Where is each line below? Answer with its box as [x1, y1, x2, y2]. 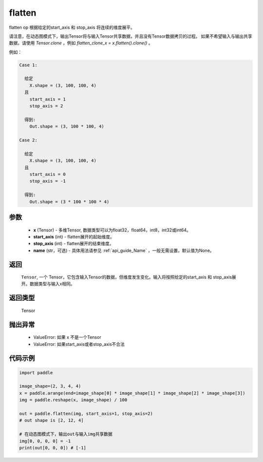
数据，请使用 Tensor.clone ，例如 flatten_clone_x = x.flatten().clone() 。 [9, 40, 153, 46]
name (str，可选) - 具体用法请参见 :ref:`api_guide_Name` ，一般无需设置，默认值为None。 [33, 247, 214, 253]
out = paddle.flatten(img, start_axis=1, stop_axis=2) [19, 411, 153, 417]
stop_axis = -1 [29, 178, 66, 184]
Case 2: [19, 137, 38, 143]
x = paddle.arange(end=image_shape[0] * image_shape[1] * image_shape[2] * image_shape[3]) [19, 390, 245, 396]
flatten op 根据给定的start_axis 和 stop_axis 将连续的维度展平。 [9, 24, 135, 30]
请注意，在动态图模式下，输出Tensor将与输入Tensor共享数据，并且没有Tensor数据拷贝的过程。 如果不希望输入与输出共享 [9, 33, 253, 39]
